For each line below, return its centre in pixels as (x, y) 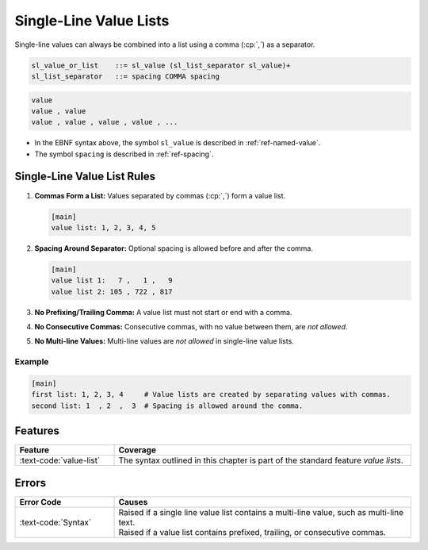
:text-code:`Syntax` (55, 522)
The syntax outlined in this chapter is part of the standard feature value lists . (261, 460)
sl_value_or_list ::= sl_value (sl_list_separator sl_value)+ (161, 65)
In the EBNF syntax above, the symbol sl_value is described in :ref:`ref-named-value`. (178, 143)
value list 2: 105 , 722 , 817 (112, 291)
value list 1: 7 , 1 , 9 (112, 281)
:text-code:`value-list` (60, 460)
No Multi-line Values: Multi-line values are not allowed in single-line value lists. (164, 341)
